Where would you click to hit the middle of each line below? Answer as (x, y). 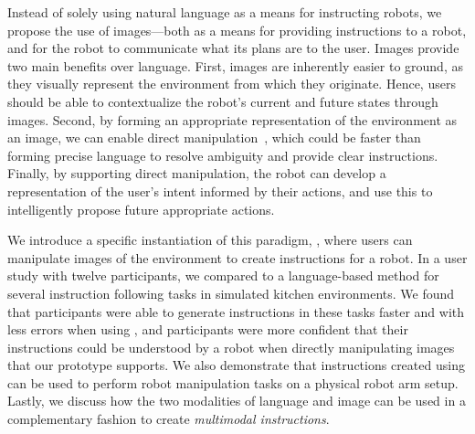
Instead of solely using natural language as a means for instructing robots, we (225, 12)
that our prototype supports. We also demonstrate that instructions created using (236, 365)
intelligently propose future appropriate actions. (141, 209)
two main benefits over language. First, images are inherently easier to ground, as (235, 65)
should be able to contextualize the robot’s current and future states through (223, 101)
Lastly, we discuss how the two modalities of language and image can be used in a (237, 401)
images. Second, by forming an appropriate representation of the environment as (232, 119)
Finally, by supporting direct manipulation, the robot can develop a (197, 173)
